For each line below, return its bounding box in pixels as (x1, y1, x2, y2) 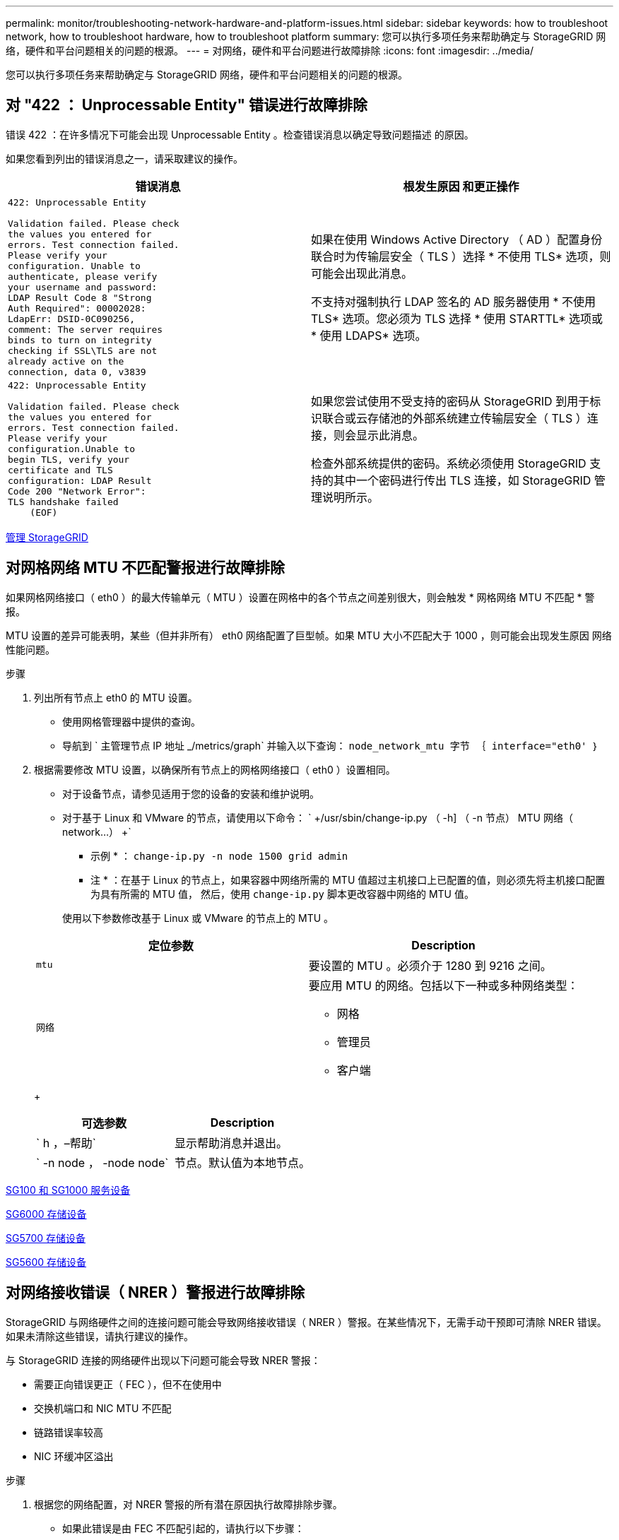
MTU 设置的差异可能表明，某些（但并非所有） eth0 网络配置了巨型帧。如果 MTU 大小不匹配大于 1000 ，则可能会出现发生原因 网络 (6, 629, 612, 641)
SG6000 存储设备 (6, 1207, 87, 1220)
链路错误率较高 (34, 1426, 103, 1438)
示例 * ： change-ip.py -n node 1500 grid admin (90, 849, 348, 862)
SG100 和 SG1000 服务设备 (6, 1183, 131, 1196)
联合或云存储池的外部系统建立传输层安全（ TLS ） (322, 411, 587, 426)
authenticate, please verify (8, 271, 158, 282)
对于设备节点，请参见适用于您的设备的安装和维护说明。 (62, 787, 319, 800)
